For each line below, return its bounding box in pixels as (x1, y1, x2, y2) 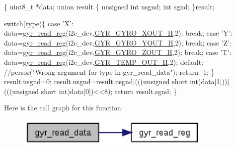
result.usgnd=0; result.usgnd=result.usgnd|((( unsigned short (4, 76, 188, 87)
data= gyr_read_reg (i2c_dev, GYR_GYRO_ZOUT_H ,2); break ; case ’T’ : (4, 47, 232, 57)
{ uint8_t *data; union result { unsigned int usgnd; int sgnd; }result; (4, 1, 215, 11)
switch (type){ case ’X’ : (4, 18, 74, 28)
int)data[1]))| (190, 76, 230, 87)
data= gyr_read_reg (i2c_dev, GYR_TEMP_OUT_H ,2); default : (4, 56, 204, 67)
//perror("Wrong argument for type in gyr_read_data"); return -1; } (4, 66, 215, 77)
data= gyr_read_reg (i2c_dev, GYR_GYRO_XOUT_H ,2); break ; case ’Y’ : (4, 28, 233, 38)
